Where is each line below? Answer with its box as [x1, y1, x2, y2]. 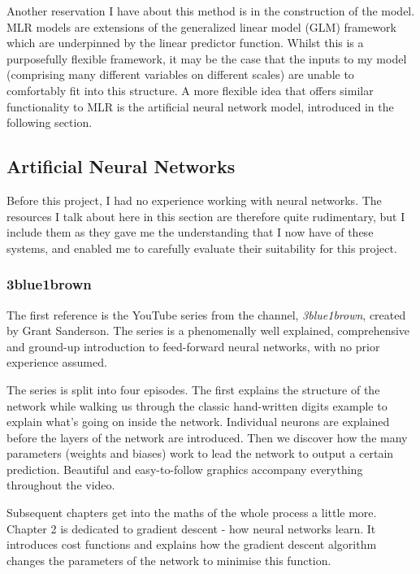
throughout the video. [6, 476, 115, 494]
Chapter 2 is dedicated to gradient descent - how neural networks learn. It [6, 520, 376, 537]
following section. [6, 114, 93, 131]
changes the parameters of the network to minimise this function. [6, 551, 331, 568]
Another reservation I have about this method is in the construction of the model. [6, 2, 415, 19]
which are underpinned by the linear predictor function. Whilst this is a [6, 34, 364, 51]
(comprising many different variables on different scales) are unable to [6, 66, 354, 83]
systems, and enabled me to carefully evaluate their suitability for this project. [6, 239, 397, 256]
